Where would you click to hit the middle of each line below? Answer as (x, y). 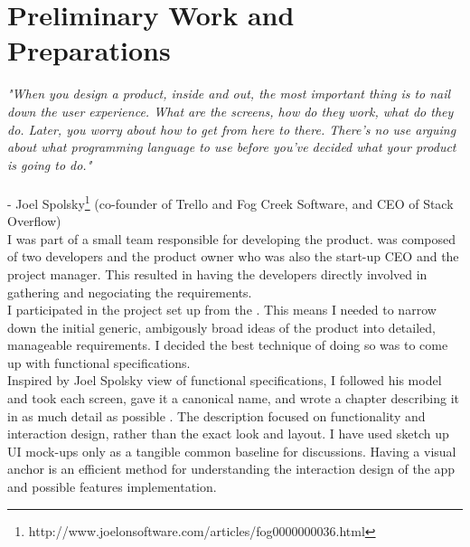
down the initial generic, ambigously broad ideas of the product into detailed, (221, 327)
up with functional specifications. (99, 362)
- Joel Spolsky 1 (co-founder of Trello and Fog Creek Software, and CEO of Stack (230, 202)
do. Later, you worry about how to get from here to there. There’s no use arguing (232, 129)
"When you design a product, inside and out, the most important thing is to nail (229, 94)
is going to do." (50, 164)
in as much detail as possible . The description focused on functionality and (216, 415)
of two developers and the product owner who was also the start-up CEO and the (233, 256)
